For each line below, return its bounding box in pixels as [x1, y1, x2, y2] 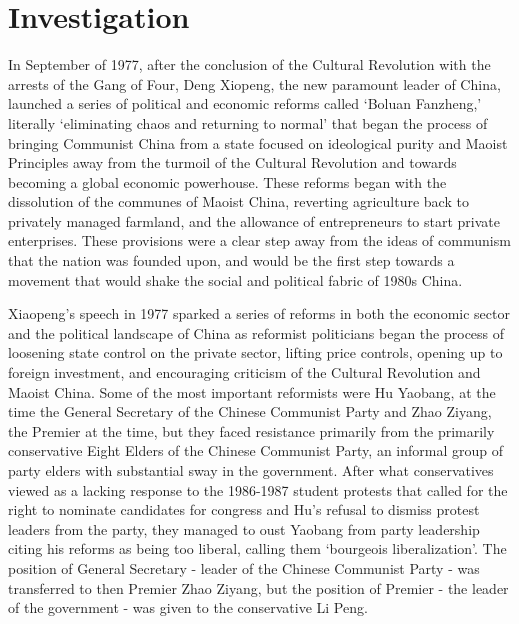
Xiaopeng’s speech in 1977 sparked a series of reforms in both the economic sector [8, 303, 510, 324]
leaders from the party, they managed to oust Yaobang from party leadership [8, 518, 480, 539]
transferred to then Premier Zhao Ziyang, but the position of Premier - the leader [8, 577, 509, 598]
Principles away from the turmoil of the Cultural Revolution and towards [8, 152, 457, 173]
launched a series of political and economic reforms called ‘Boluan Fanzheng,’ [8, 93, 482, 114]
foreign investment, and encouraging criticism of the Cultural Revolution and [8, 362, 481, 383]
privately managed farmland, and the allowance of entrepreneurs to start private [8, 210, 500, 231]
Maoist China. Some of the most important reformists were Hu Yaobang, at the [8, 381, 496, 402]
